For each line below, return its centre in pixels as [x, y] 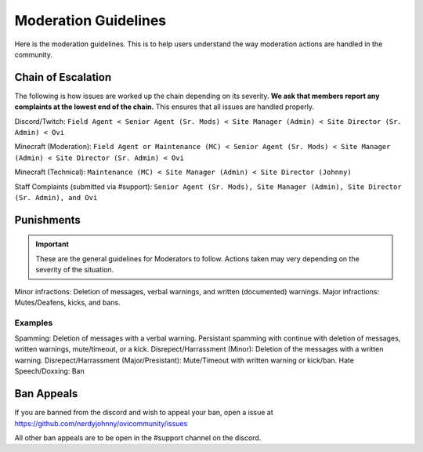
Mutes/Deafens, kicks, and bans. [67, 302]
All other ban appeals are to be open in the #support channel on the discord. [138, 437]
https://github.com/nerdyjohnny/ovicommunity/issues [101, 423]
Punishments [48, 220]
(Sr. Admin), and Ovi [56, 197]
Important [52, 244]
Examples [34, 323]
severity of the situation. [75, 270]
